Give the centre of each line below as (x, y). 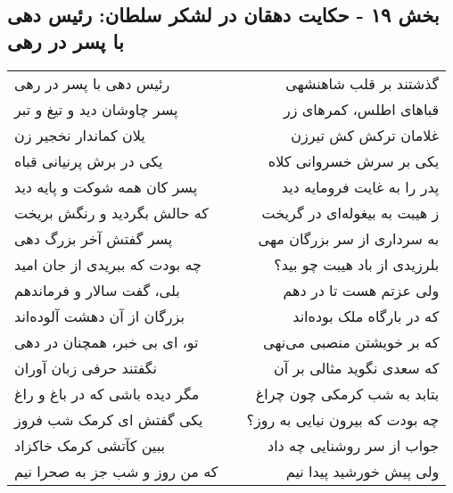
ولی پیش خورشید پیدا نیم (362, 471)
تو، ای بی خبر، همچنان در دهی (107, 341)
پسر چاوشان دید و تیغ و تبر (96, 109)
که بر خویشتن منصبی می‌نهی (351, 341)
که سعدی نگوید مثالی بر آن (357, 367)
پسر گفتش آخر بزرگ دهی (94, 238)
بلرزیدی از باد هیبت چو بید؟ (357, 264)
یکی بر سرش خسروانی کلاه (354, 160)
